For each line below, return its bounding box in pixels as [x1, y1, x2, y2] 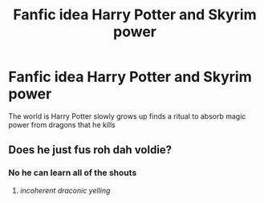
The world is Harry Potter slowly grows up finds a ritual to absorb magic [8, 111, 246, 121]
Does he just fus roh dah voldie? [8, 143, 173, 157]
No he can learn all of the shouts [8, 167, 137, 178]
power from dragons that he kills [8, 120, 116, 129]
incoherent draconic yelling [19, 185, 111, 195]
